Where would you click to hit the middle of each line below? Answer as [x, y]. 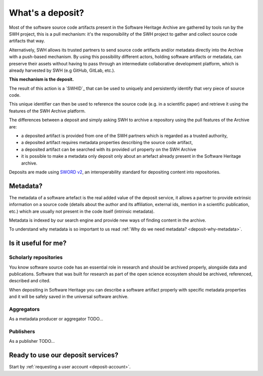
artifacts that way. [27, 41]
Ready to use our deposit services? [64, 355]
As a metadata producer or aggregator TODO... [56, 319]
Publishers [22, 332]
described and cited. [30, 281]
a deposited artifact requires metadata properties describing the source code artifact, [107, 143]
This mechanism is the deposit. [41, 79]
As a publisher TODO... [32, 341]
